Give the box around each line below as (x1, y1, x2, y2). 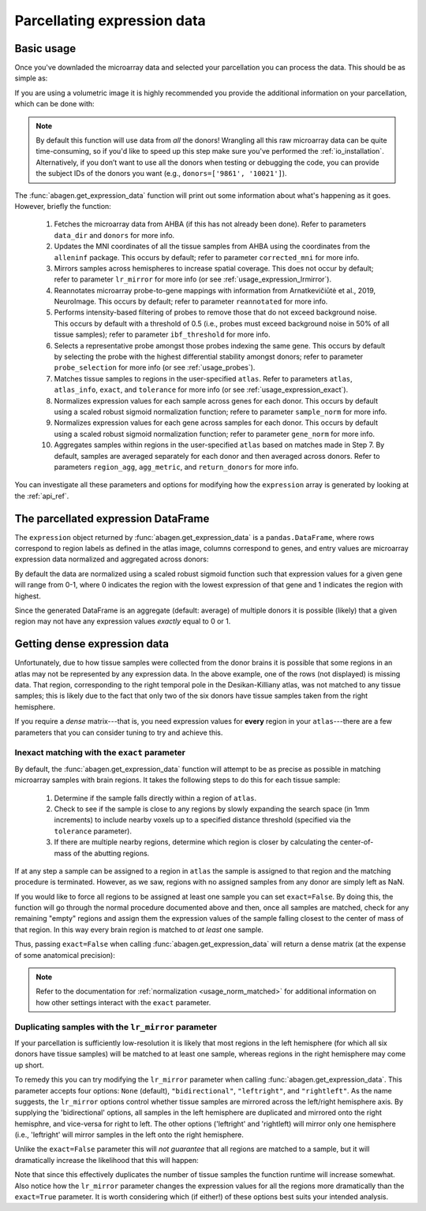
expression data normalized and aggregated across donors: (14, 554, 209, 564)
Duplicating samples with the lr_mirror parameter (14, 1021, 218, 1032)
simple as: (14, 73, 48, 83)
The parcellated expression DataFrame (14, 512, 210, 525)
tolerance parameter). (54, 826, 132, 836)
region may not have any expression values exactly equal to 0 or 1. (14, 617, 231, 626)
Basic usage (14, 42, 77, 55)
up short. (14, 1060, 44, 1070)
